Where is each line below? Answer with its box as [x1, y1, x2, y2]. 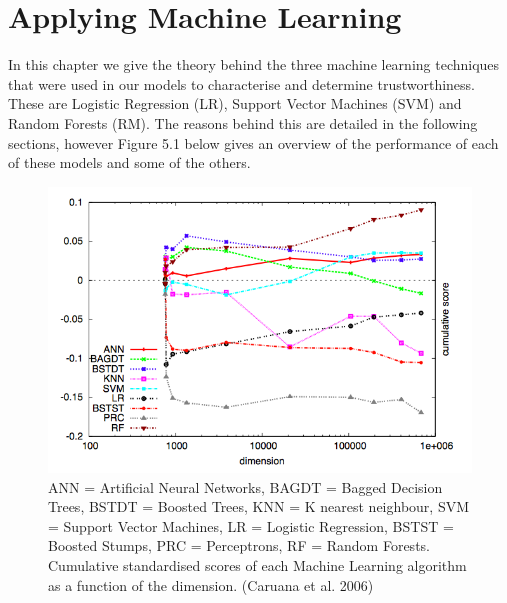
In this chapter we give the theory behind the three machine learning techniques [8, 54, 500, 75]
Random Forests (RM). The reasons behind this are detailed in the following [8, 112, 478, 133]
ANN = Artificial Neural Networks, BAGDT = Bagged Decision [48, 476, 443, 497]
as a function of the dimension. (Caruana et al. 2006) [48, 574, 374, 595]
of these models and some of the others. [8, 152, 251, 173]
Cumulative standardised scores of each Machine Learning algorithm [48, 554, 467, 575]
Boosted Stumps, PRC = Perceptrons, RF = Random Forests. [48, 535, 430, 556]
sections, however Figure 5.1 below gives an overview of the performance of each [8, 132, 499, 153]
